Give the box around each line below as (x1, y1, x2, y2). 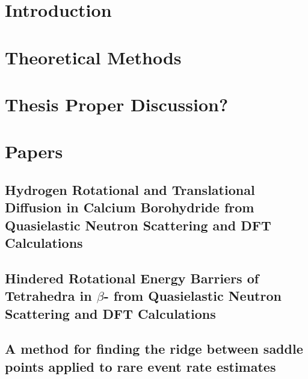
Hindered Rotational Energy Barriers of (5, 268, 259, 287)
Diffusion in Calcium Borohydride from (5, 198, 254, 217)
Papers (5, 139, 63, 164)
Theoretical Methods (5, 45, 182, 69)
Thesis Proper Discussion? (5, 91, 229, 116)
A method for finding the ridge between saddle (5, 339, 303, 358)
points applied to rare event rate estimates (5, 357, 276, 375)
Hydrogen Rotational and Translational (5, 180, 255, 199)
